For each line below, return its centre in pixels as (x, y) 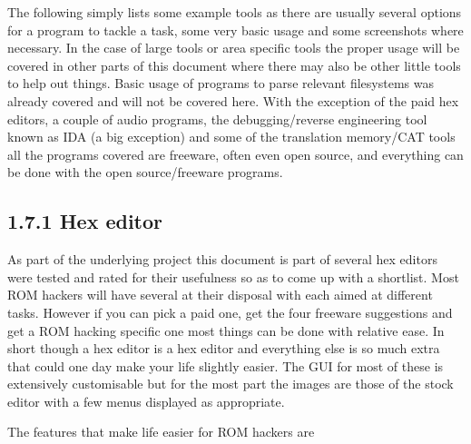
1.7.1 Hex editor (85, 221)
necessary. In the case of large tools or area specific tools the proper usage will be (234, 48)
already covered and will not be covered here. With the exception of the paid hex (233, 100)
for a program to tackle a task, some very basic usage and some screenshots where (235, 30)
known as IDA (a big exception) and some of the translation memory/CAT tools (231, 137)
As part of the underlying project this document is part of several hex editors (222, 259)
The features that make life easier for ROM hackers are (161, 432)
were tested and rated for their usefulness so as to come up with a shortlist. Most (233, 276)
